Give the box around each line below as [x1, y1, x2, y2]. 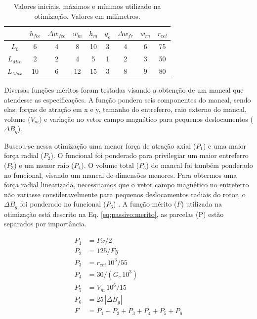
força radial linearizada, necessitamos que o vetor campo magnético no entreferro [4, 179, 249, 190]
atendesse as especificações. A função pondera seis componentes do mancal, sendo [4, 94, 251, 105]
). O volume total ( [81, 160, 139, 170]
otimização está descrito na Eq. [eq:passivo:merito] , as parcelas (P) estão [4, 209, 224, 219]
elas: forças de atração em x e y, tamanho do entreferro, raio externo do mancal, [4, 104, 247, 114]
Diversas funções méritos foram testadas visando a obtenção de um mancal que [4, 85, 244, 95]
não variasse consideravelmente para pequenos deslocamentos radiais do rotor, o [4, 189, 246, 199]
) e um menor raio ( [14, 160, 74, 170]
